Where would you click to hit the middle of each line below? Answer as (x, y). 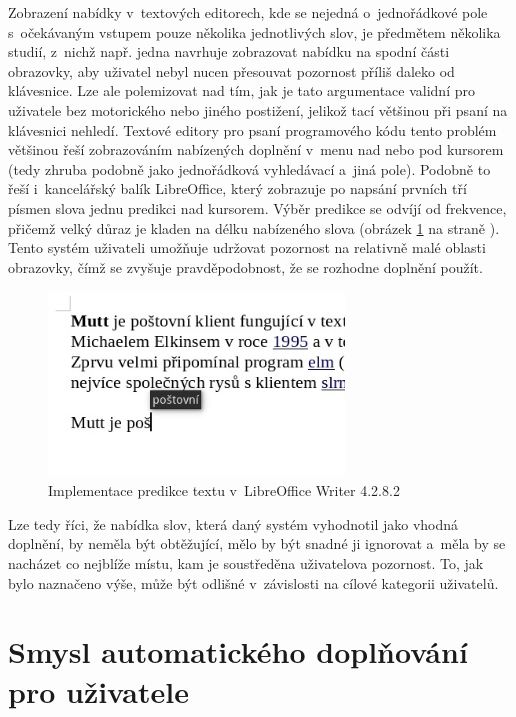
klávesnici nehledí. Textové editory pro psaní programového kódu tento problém (252, 129)
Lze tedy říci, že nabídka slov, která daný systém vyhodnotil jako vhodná (233, 523)
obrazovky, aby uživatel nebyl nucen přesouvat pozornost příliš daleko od (231, 70)
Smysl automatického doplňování (238, 651)
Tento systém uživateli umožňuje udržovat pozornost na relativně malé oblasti (247, 247)
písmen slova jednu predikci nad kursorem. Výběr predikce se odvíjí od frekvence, (257, 207)
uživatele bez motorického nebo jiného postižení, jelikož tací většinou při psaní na (258, 109)
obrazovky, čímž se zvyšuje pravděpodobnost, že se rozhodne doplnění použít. (245, 266)
